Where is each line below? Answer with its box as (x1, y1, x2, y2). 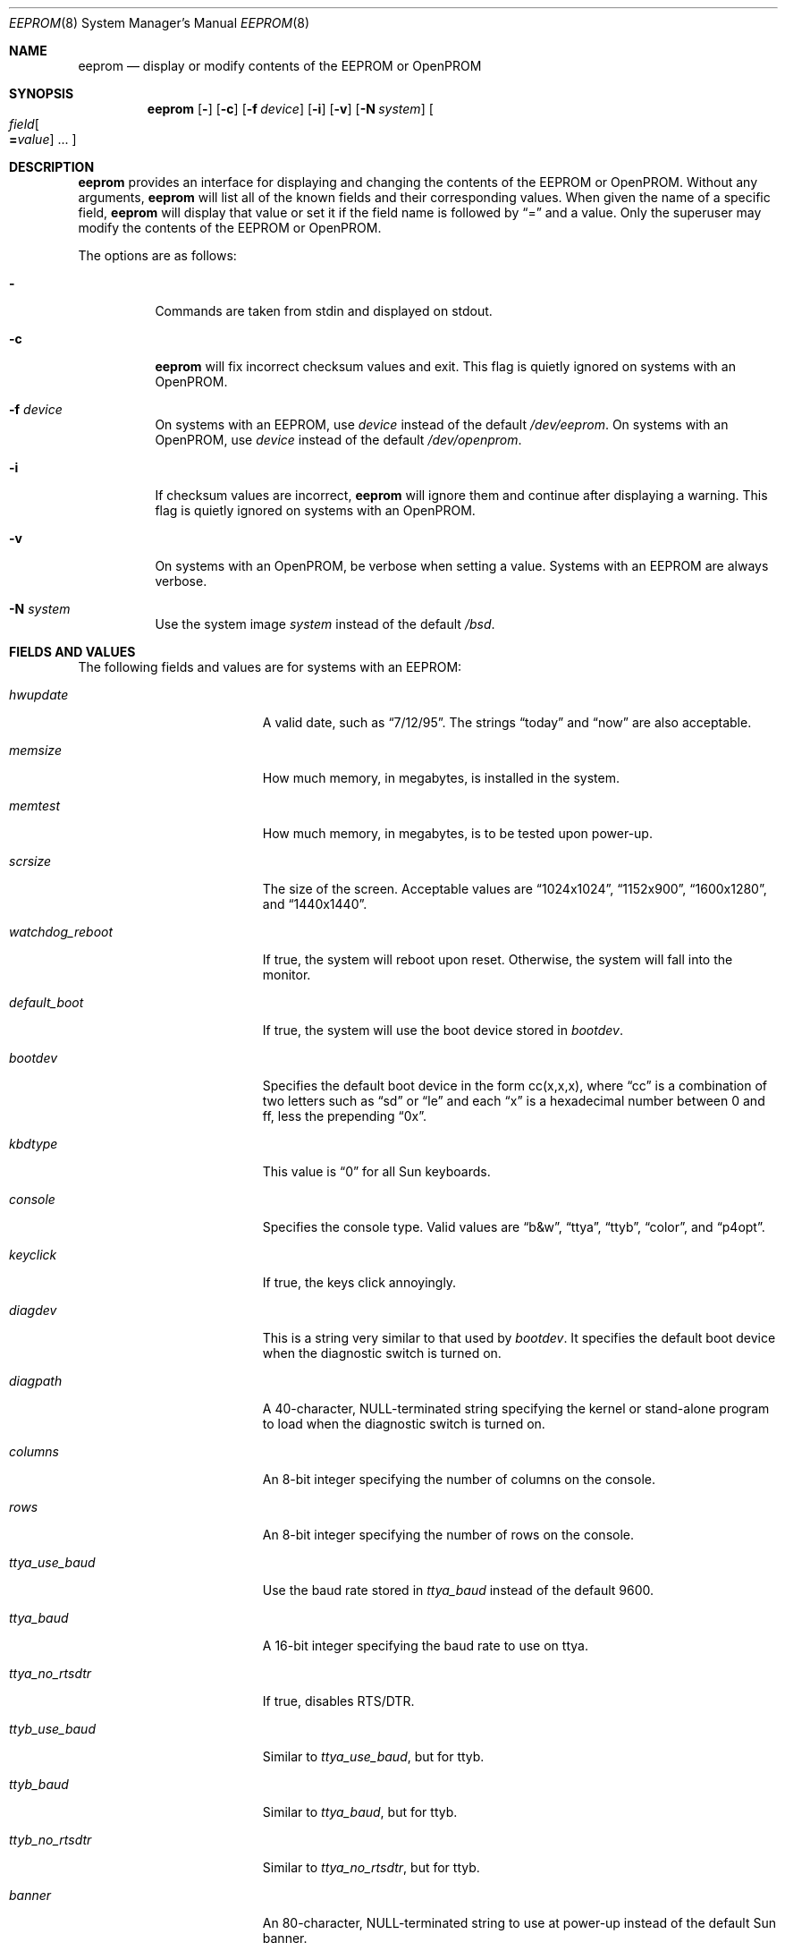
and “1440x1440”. (262, 896, 367, 912)
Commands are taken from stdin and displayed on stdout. (155, 303, 493, 318)
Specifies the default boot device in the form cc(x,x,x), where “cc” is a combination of (262, 1078, 767, 1093)
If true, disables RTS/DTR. (262, 1693, 415, 1709)
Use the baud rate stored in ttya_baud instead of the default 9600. (262, 1582, 654, 1598)
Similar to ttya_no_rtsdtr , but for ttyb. (262, 1860, 480, 1875)
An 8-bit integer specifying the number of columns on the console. (262, 1472, 655, 1487)
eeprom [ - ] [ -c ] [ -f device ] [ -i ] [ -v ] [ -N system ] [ (147, 101, 434, 116)
